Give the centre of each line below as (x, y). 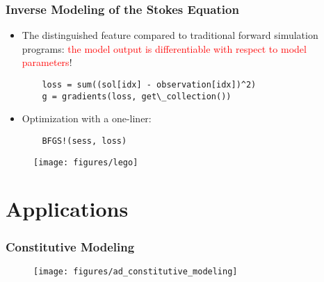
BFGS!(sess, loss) (84, 141)
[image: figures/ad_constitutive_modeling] (136, 271)
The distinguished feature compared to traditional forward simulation (170, 35)
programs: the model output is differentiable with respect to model (164, 48)
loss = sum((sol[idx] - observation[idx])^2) (149, 85)
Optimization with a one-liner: (87, 118)
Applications (67, 209)
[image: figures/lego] (86, 162)
